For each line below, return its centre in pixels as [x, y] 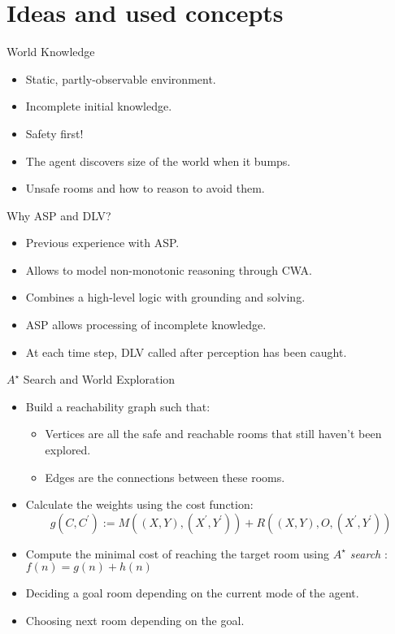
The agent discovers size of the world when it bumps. [158, 161]
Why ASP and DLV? [59, 215]
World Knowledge [51, 52]
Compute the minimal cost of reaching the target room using [177, 553]
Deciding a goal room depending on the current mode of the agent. [192, 593]
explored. [68, 450]
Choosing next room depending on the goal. [135, 620]
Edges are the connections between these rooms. [165, 477]
